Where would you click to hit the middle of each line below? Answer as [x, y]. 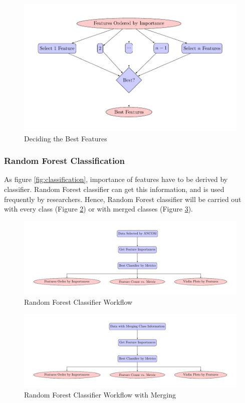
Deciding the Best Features [66, 138]
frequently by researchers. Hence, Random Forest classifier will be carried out [123, 199]
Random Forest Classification [64, 161]
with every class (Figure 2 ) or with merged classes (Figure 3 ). [98, 209]
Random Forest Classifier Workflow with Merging [100, 395]
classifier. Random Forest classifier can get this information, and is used [114, 189]
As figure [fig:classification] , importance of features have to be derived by [116, 179]
